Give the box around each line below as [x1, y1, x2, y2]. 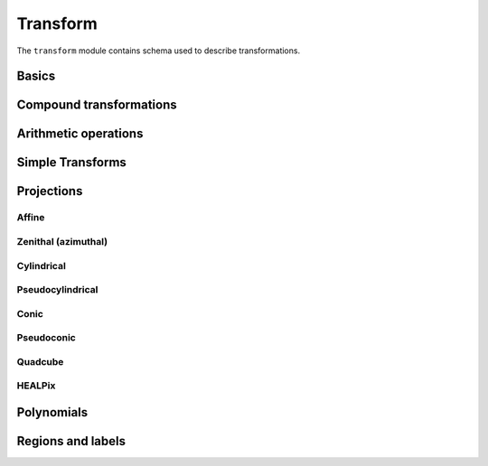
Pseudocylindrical [16, 284, 99, 296]
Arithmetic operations [16, 126, 144, 142]
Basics [16, 69, 56, 84]
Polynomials [16, 405, 89, 420]
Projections [16, 183, 83, 199]
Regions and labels [16, 433, 127, 449]
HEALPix [16, 379, 56, 392]
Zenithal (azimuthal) [16, 235, 108, 247]
